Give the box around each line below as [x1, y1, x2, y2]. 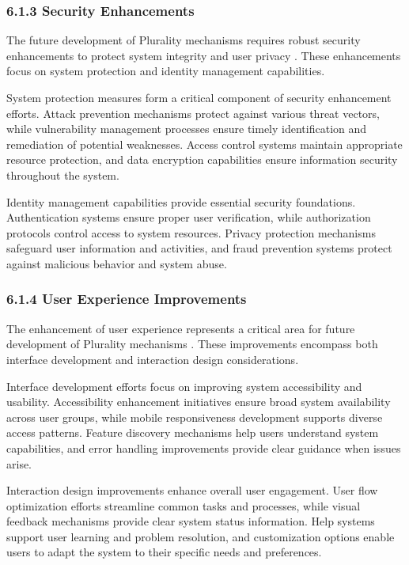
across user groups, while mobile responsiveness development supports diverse [6, 408, 383, 425]
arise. [6, 455, 32, 472]
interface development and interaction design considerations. [6, 351, 299, 367]
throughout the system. [6, 166, 119, 183]
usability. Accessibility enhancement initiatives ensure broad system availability [6, 393, 391, 410]
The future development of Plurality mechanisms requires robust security [6, 32, 361, 48]
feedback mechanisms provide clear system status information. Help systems [6, 513, 375, 529]
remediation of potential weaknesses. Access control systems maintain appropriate [6, 135, 403, 152]
